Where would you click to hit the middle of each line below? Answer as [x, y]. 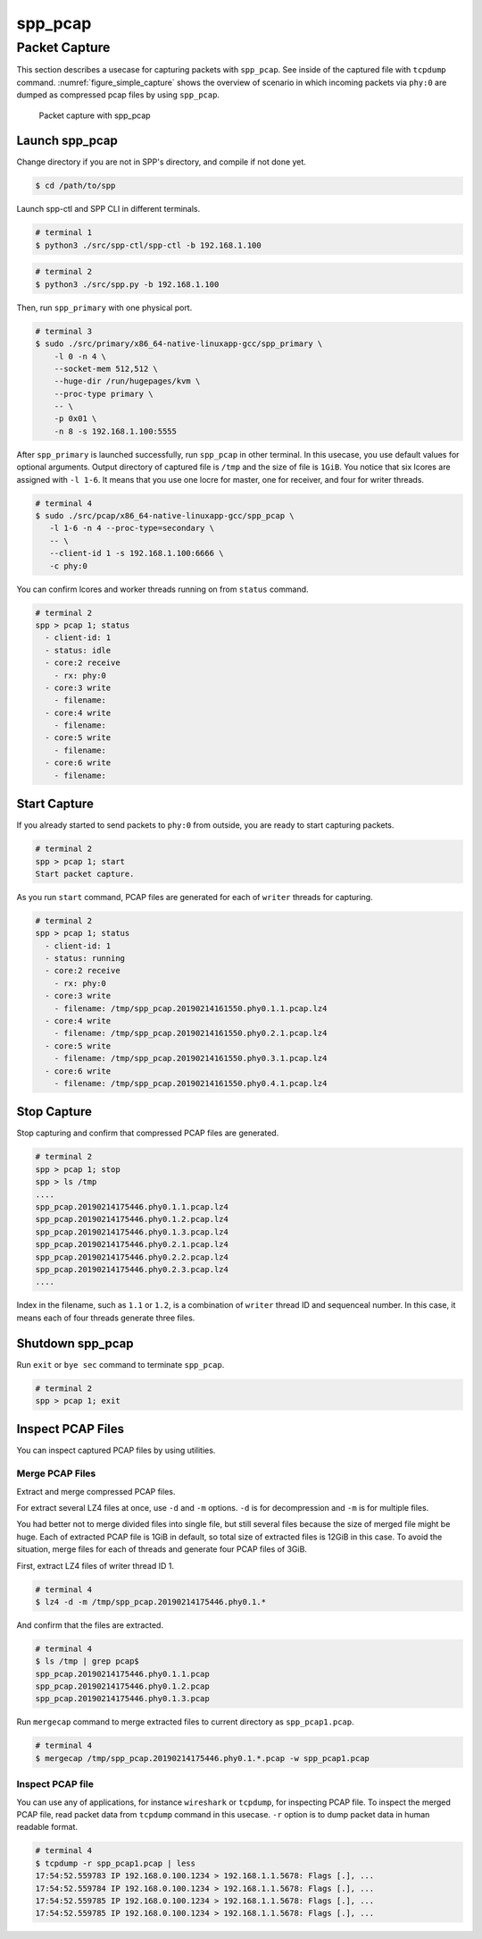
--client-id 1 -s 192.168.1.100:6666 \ [137, 553]
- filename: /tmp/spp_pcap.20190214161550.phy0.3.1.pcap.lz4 [191, 1058]
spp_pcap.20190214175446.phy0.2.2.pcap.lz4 [132, 1257]
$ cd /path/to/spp [75, 186]
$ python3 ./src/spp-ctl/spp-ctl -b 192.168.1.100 [149, 245]
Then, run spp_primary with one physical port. [104, 308]
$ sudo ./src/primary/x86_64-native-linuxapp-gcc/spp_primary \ [179, 344]
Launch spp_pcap [67, 141]
